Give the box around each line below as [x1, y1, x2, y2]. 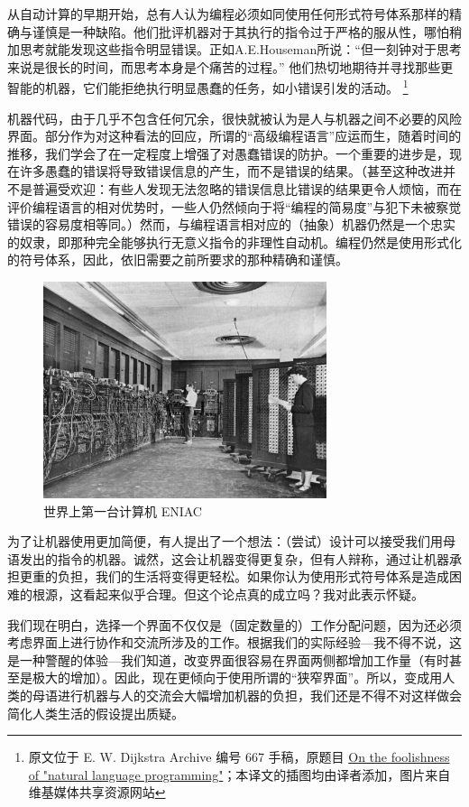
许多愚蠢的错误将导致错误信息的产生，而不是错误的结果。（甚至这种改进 [19, 162, 443, 181]
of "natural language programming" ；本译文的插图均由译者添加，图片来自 [28, 765, 451, 784]
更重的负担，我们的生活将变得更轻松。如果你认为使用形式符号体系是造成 [19, 567, 449, 586]
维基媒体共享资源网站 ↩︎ [28, 783, 166, 802]
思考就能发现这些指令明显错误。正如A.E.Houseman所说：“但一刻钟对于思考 [19, 40, 462, 59]
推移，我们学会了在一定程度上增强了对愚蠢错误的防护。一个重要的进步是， [7, 144, 449, 162]
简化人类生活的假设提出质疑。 [7, 703, 184, 722]
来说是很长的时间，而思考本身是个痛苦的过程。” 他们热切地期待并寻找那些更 [7, 57, 454, 76]
